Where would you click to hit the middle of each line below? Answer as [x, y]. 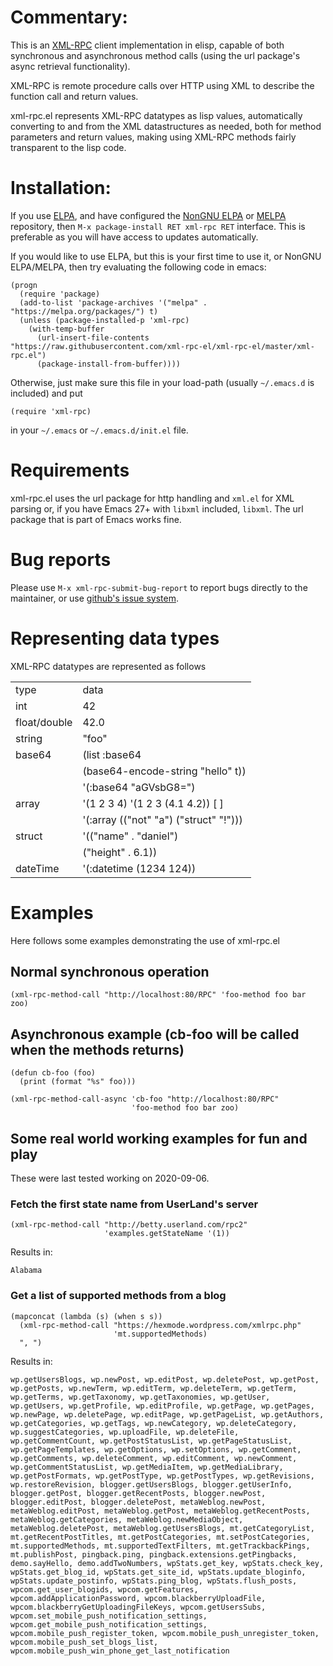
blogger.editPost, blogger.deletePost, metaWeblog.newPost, [138, 1502]
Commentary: [69, 17]
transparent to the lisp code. [68, 147]
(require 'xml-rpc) [51, 411]
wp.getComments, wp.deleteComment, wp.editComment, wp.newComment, [154, 1458]
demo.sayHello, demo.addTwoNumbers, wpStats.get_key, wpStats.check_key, [167, 1563]
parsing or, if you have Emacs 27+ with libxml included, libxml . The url [157, 508]
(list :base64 [112, 754]
